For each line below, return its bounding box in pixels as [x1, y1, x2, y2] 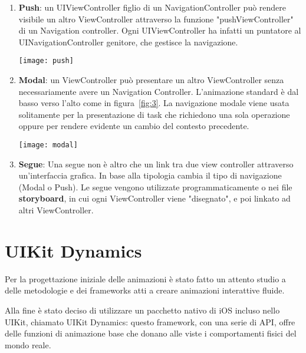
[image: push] [18, 57, 74, 65]
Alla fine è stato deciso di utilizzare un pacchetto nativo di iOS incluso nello [5, 303, 280, 316]
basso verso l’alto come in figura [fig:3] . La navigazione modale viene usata [18, 97, 289, 109]
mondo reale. [5, 338, 51, 351]
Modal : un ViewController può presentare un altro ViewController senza [18, 74, 284, 86]
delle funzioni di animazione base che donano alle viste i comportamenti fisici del [5, 327, 297, 339]
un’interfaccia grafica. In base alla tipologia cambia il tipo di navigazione [18, 169, 282, 182]
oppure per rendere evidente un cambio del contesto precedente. [18, 120, 249, 132]
